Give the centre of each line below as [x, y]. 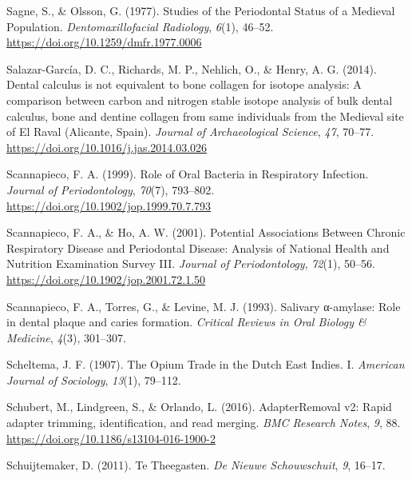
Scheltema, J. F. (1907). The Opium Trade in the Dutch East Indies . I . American [206, 364]
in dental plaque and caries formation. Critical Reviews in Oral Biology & [186, 322]
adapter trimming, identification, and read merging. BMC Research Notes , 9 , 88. [204, 423]
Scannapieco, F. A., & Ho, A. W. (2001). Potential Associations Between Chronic [206, 232]
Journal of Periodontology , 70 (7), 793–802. [111, 189]
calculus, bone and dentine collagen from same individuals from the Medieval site [205, 116]
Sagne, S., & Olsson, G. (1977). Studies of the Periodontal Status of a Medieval [201, 10]
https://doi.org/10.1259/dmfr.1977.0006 [104, 42]
